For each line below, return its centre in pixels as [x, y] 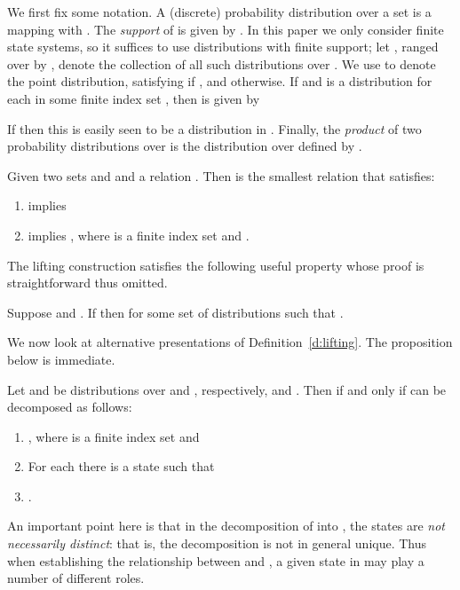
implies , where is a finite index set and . [139, 235]
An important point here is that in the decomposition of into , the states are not [226, 526]
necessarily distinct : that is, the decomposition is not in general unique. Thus [217, 543]
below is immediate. [61, 359]
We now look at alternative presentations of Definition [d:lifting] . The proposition [230, 342]
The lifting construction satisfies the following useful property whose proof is [216, 265]
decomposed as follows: [70, 407]
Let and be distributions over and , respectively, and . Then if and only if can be [227, 389]
